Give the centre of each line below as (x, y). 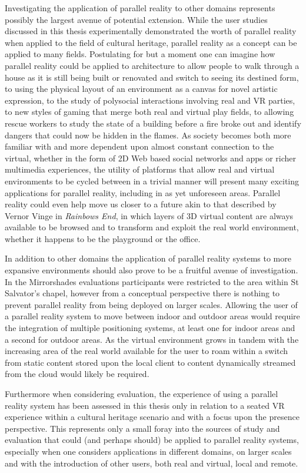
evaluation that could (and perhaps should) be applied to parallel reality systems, (152, 440)
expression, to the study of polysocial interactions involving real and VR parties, (150, 100)
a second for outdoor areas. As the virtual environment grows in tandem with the (152, 339)
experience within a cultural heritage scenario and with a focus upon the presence (152, 417)
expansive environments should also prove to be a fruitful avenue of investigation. (152, 270)
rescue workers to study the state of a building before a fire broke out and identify (153, 123)
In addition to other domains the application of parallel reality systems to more (148, 258)
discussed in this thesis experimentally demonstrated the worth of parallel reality (151, 31)
